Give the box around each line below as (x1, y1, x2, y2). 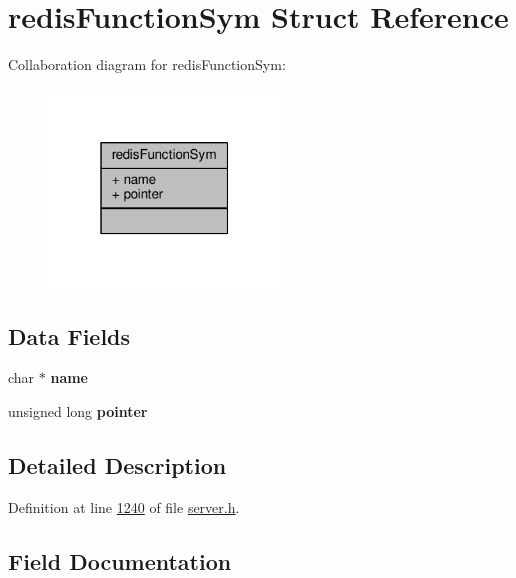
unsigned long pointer (8, 400, 148, 421)
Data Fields (8, 320, 131, 351)
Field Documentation (8, 545, 232, 576)
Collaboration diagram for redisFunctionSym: (8, 54, 286, 75)
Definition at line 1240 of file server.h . (8, 496, 240, 517)
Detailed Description (8, 449, 227, 480)
